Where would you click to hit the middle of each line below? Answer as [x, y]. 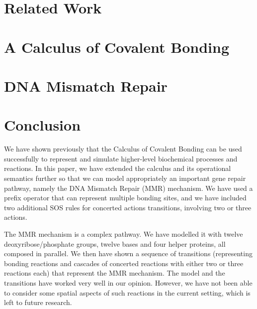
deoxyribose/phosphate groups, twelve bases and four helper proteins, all [115, 243]
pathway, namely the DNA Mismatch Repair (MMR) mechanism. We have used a [128, 188]
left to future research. [38, 302]
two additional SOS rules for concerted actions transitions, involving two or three [128, 207]
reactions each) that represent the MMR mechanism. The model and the [115, 273]
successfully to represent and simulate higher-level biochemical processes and [121, 158]
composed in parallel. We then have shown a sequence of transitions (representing [128, 253]
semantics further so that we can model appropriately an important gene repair [125, 178]
